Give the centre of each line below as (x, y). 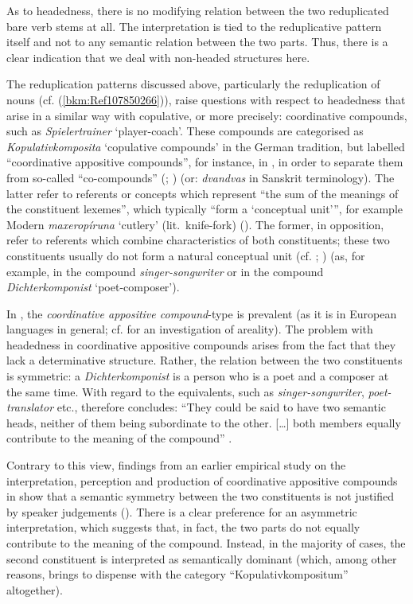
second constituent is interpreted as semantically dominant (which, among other (202, 558)
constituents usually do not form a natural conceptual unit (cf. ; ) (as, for (186, 255)
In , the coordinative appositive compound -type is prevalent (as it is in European (202, 313)
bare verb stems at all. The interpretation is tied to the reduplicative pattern (194, 26)
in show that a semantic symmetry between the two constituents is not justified (201, 496)
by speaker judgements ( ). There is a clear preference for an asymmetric (182, 511)
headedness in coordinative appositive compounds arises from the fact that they (201, 344)
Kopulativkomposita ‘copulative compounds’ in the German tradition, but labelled (206, 146)
